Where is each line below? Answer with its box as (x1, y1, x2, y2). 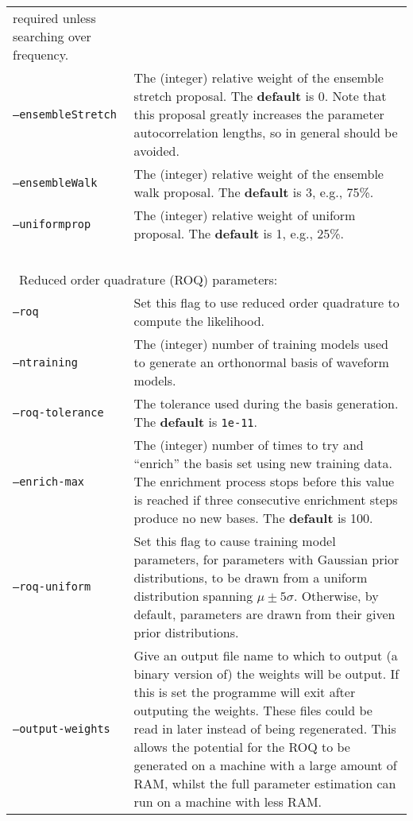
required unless (13, 9, 96, 27)
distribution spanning (133, 587, 253, 605)
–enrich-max (13, 474, 85, 488)
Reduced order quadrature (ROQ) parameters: (19, 270, 278, 289)
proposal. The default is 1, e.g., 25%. (133, 224, 344, 242)
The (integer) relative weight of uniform (133, 206, 356, 224)
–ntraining (13, 355, 78, 369)
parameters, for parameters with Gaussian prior (133, 550, 399, 568)
